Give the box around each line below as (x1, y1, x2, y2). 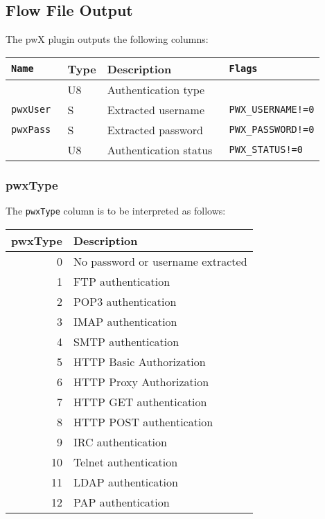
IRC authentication (73, 433, 167, 450)
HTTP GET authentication (73, 393, 207, 410)
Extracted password (107, 121, 203, 138)
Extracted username (107, 101, 205, 118)
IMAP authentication (73, 313, 177, 329)
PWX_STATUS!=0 (229, 144, 303, 156)
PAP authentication (73, 493, 170, 510)
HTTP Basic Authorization (73, 353, 206, 370)
